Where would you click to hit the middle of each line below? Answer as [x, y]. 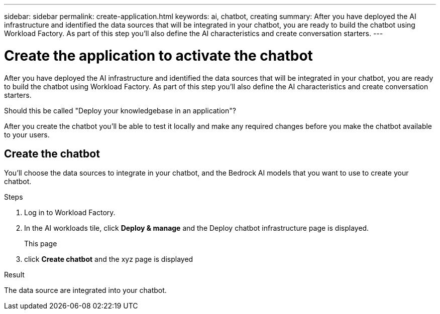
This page [41, 244]
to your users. [27, 134]
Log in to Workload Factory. [70, 213]
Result [14, 275]
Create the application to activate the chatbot [158, 55]
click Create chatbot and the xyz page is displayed [109, 259]
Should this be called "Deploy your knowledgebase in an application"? [120, 110]
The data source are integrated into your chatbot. [85, 290]
